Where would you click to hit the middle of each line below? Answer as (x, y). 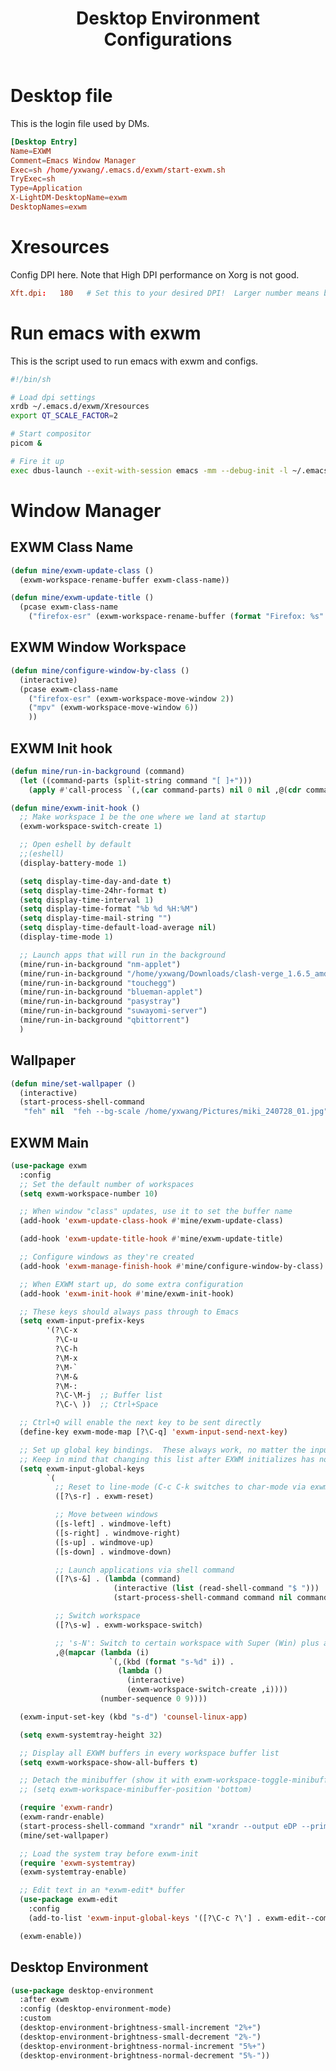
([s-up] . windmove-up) (104, 1542)
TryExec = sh (33, 179)
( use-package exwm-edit (68, 1900)
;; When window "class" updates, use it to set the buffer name (156, 1212)
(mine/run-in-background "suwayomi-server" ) (113, 1011)
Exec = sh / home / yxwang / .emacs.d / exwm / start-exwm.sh (118, 170)
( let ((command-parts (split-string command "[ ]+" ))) (136, 780)
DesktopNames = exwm (48, 207)
